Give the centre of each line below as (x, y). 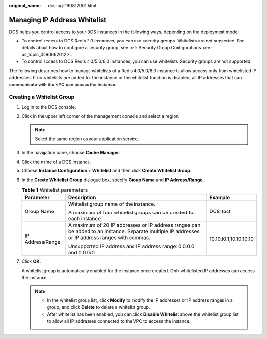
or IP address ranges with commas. (109, 238)
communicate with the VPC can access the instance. (63, 85)
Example (220, 198)
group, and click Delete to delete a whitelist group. (99, 307)
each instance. (85, 219)
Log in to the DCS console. (49, 107)
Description (82, 198)
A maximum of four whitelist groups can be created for (132, 212)
